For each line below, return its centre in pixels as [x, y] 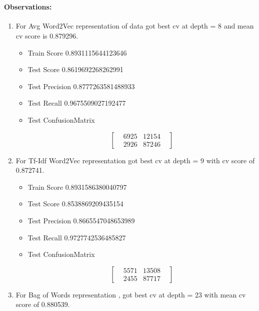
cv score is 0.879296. [47, 35]
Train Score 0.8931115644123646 [77, 52]
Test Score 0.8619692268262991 [75, 69]
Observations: [28, 7]
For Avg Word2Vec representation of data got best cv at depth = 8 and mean [135, 26]
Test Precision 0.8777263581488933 [81, 86]
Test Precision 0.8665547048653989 [81, 220]
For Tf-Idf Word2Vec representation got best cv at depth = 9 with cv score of [135, 160]
